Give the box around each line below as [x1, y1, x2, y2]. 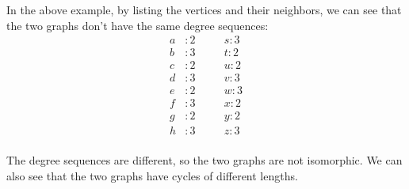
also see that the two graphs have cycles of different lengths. [6, 168, 298, 184]
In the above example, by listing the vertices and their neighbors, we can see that [6, 2, 402, 17]
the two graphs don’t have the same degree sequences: [6, 17, 269, 33]
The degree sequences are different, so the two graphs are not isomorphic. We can [6, 152, 403, 168]
